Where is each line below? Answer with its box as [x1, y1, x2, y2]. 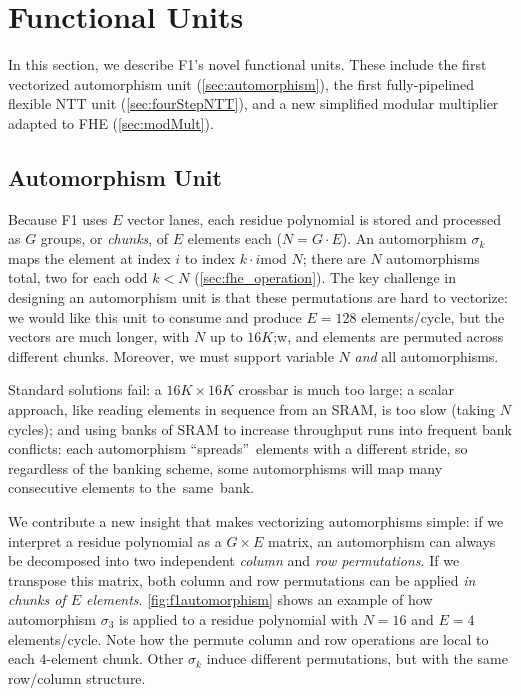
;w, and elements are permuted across [273, 326, 504, 347]
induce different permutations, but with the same [206, 648, 508, 669]
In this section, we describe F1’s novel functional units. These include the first [8, 54, 487, 75]
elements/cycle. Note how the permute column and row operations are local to [8, 628, 489, 649]
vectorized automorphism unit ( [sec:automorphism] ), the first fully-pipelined [8, 73, 475, 94]
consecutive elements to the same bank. [8, 477, 254, 498]
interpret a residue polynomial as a [8, 530, 222, 551]
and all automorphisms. [354, 345, 499, 366]
